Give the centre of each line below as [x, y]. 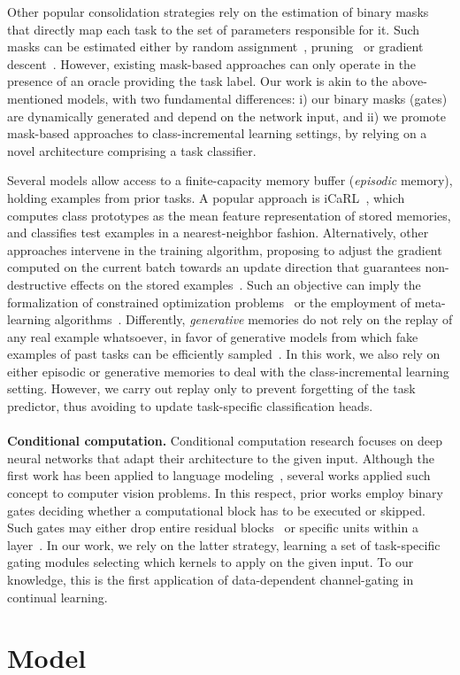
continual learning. [57, 597]
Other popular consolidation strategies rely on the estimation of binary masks [218, 12]
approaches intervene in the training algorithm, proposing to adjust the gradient [225, 249]
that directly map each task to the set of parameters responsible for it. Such [214, 29]
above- [410, 81]
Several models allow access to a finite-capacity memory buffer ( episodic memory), [230, 180]
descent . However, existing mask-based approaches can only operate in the [212, 63]
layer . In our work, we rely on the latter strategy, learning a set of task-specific [224, 544]
